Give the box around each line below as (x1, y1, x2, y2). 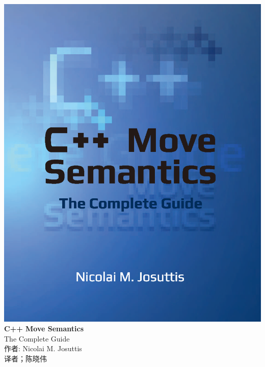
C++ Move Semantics (4, 323, 84, 334)
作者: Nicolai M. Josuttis (4, 343, 82, 354)
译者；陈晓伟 (4, 353, 47, 363)
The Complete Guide (4, 333, 70, 344)
